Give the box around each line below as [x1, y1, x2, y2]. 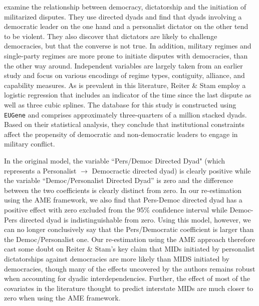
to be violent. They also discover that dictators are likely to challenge [4, 30, 217, 41]
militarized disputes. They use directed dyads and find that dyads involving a [4, 11, 242, 21]
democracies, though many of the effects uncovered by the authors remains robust [4, 263, 255, 273]
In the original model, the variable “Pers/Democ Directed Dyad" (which [4, 155, 225, 165]
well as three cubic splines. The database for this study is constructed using [4, 99, 236, 109]
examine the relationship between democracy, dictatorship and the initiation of [4, 1, 246, 11]
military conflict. [4, 138, 55, 149]
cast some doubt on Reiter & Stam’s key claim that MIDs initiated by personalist [4, 243, 255, 254]
